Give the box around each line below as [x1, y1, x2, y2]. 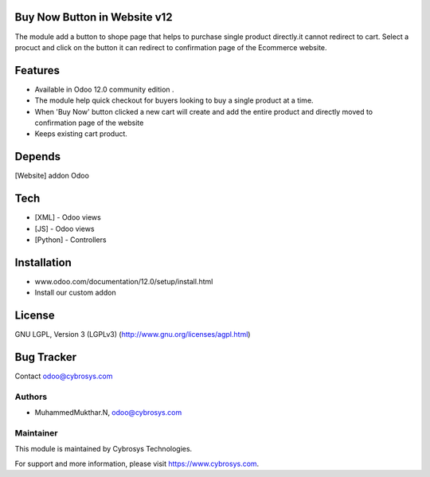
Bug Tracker [14, 350, 77, 364]
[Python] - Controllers [34, 235, 107, 244]
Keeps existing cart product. [34, 129, 127, 139]
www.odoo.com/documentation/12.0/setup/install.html [34, 276, 213, 286]
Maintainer [14, 427, 58, 438]
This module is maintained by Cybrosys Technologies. [14, 444, 193, 454]
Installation [14, 256, 72, 269]
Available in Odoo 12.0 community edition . [34, 84, 174, 94]
